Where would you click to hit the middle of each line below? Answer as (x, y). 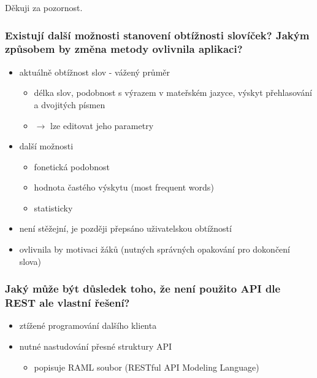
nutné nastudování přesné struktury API (96, 346)
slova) (30, 261)
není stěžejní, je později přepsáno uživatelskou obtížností (125, 228)
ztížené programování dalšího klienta (88, 325)
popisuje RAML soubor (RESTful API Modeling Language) (147, 367)
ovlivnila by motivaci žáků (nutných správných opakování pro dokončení (155, 249)
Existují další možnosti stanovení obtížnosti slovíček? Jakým (157, 35)
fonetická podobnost (72, 166)
